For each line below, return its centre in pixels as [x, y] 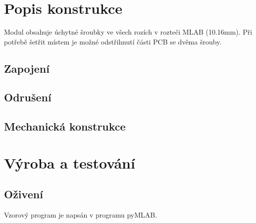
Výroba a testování [70, 162]
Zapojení [27, 68]
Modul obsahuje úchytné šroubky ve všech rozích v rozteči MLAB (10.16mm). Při [128, 32]
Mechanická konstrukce [65, 126]
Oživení [24, 194]
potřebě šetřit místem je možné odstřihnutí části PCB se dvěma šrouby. [113, 41]
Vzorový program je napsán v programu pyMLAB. [81, 215]
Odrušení [28, 97]
